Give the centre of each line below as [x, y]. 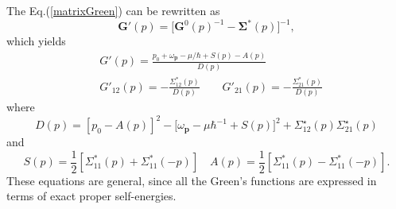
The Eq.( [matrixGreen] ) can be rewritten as [113, 10]
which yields [36, 41]
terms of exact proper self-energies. [91, 196]
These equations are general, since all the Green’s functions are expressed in [192, 180]
